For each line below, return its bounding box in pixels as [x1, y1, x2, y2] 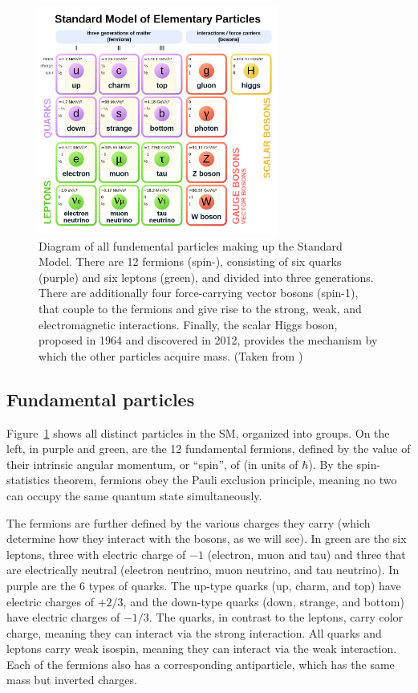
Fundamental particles [6, 386, 195, 411]
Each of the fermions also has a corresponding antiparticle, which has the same [6, 655, 395, 672]
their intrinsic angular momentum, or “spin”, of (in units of [6, 455, 298, 472]
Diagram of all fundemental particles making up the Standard [39, 237, 343, 254]
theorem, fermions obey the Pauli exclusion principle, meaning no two [53, 471, 397, 488]
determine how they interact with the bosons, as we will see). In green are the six [6, 530, 407, 547]
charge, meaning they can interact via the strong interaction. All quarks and [6, 624, 382, 641]
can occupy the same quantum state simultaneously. [6, 487, 262, 503]
